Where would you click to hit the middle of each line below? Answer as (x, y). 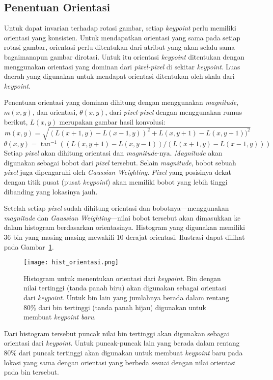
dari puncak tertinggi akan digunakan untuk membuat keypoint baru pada (131, 352)
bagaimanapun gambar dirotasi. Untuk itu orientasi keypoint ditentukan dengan (124, 56)
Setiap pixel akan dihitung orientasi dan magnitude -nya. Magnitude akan (113, 153)
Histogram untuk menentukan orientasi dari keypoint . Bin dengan (122, 278)
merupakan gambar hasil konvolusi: (112, 121)
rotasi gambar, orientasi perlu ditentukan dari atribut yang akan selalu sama (120, 47)
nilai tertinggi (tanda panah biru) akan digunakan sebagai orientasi (125, 288)
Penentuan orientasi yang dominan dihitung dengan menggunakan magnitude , (121, 102)
